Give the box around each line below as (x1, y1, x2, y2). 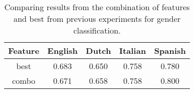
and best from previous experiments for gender (13, 13, 181, 24)
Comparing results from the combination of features (4, 1, 190, 13)
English (47, 45, 78, 56)
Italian (119, 45, 146, 56)
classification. (73, 24, 121, 36)
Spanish (154, 45, 186, 56)
